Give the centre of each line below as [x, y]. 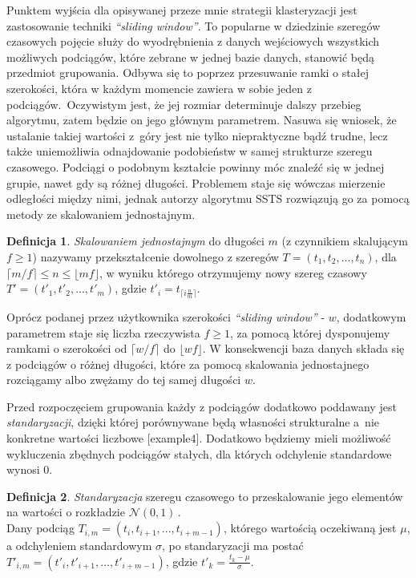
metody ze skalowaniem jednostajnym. [101, 214]
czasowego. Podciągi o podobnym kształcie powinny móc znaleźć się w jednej [196, 166]
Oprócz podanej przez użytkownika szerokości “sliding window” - [166, 316]
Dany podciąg [40, 528]
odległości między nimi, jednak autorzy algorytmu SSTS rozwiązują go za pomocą [208, 198]
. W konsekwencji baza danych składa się [303, 348]
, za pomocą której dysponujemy [310, 332]
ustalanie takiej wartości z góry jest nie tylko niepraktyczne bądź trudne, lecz [197, 135]
